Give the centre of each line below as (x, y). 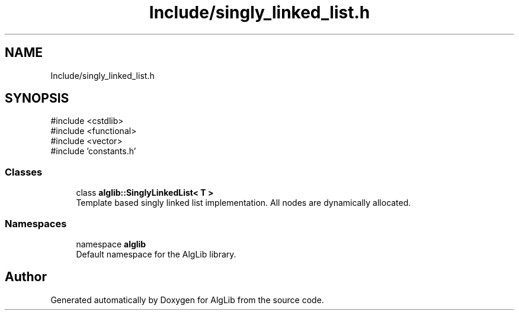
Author (26, 277)
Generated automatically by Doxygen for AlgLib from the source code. (187, 300)
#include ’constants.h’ (93, 151)
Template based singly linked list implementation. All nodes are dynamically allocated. (244, 203)
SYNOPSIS (37, 98)
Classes (24, 172)
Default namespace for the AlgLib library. (156, 254)
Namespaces (36, 223)
